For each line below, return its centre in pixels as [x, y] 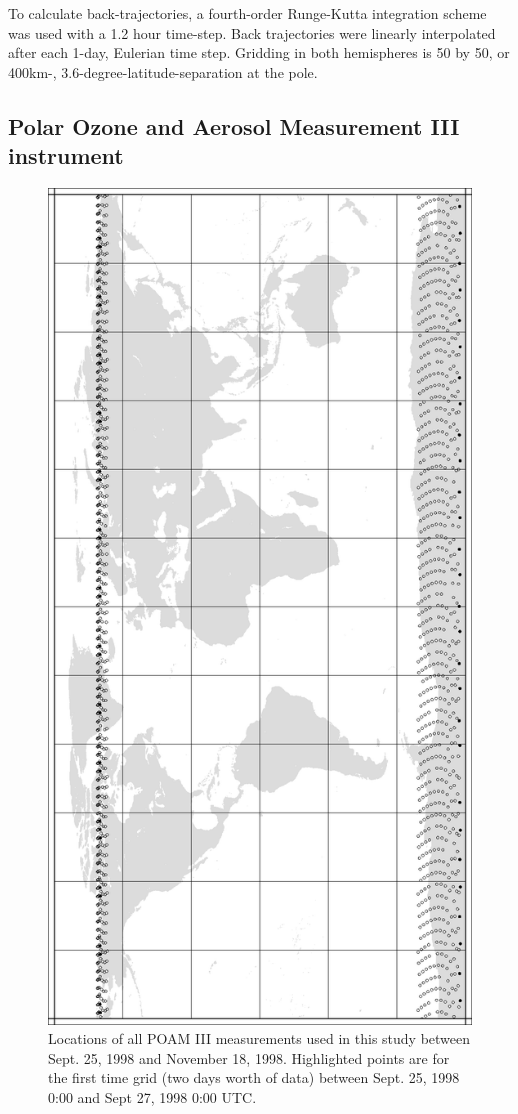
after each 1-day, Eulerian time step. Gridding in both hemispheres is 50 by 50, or [259, 52]
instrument [66, 155]
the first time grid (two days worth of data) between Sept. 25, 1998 [254, 1077]
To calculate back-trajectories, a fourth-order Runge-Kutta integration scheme [247, 13]
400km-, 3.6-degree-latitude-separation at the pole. [163, 71]
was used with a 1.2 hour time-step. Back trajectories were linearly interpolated [252, 32]
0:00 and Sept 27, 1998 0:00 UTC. [152, 1096]
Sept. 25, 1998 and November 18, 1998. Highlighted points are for [249, 1057]
